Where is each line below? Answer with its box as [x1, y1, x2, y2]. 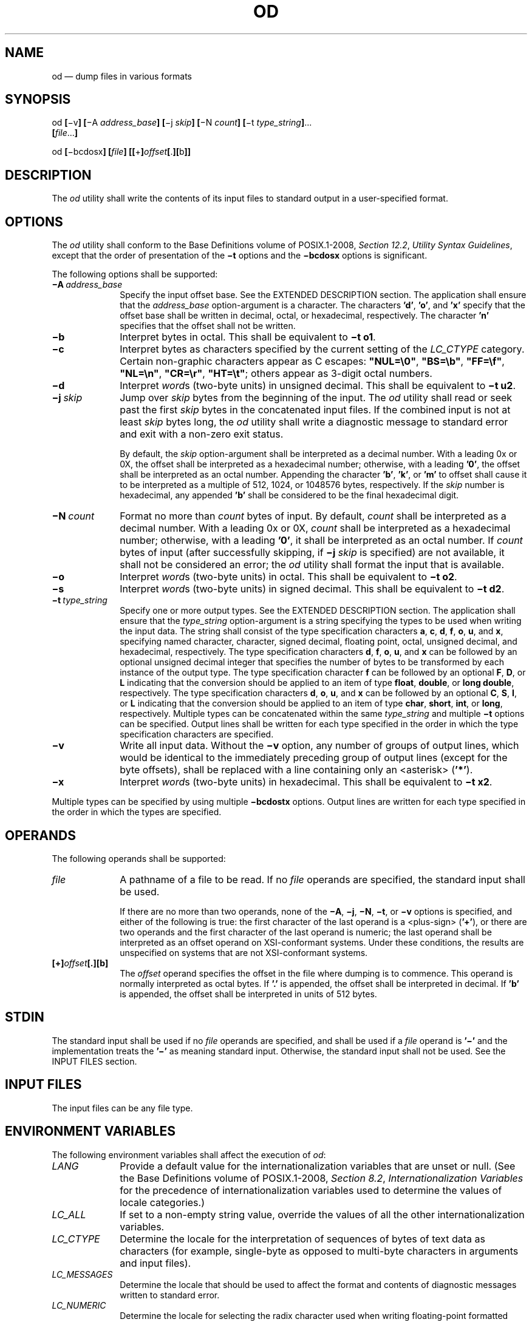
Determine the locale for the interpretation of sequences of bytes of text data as [120, 1232, 485, 1245]
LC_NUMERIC [52, 1300, 106, 1310]
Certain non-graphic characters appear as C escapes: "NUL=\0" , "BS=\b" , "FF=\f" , [120, 355, 505, 368]
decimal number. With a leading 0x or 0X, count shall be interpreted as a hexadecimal [120, 522, 511, 535]
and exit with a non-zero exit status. [120, 428, 284, 441]
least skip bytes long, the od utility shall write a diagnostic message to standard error [120, 416, 508, 429]
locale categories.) [120, 1196, 205, 1208]
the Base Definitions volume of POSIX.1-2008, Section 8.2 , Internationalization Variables [120, 1171, 523, 1184]
